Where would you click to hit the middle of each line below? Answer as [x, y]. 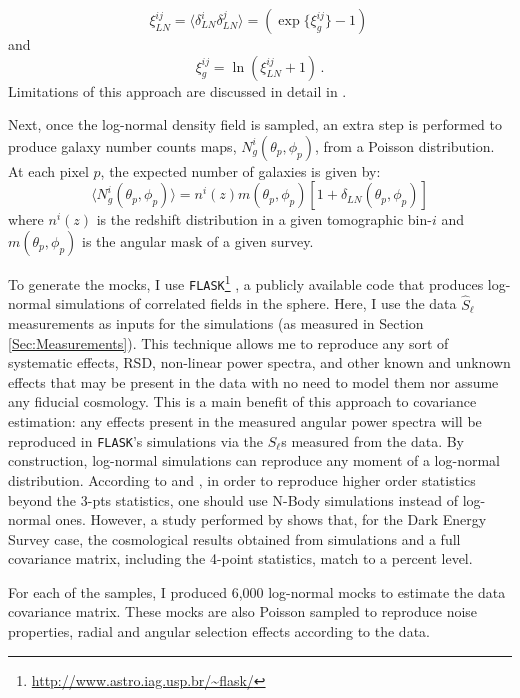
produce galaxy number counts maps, [122, 145]
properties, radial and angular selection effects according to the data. [219, 631]
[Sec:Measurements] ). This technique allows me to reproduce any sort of [228, 342]
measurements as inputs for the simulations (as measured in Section [216, 323]
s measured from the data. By [373, 440]
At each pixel [48, 170]
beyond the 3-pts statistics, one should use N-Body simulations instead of [233, 499]
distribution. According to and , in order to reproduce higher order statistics [242, 479]
